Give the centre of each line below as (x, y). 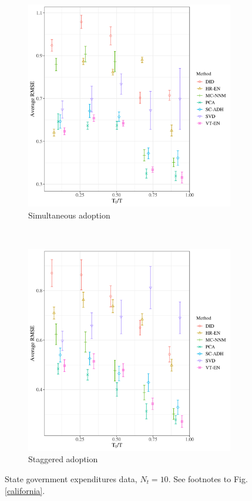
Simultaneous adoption (69, 215)
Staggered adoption (63, 459)
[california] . (25, 490)
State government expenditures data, (71, 478)
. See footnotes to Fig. (208, 478)
